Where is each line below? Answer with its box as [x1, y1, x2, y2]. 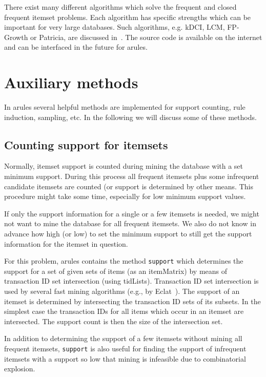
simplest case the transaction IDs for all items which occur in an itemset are [4, 306, 244, 316]
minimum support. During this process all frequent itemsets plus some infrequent [4, 171, 259, 182]
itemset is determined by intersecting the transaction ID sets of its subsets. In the [4, 295, 261, 306]
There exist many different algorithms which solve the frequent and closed [4, 2, 237, 12]
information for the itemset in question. [4, 238, 128, 249]
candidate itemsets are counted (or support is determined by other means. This [4, 181, 253, 191]
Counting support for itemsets [4, 136, 168, 152]
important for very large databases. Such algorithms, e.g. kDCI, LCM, [4, 22, 225, 32]
